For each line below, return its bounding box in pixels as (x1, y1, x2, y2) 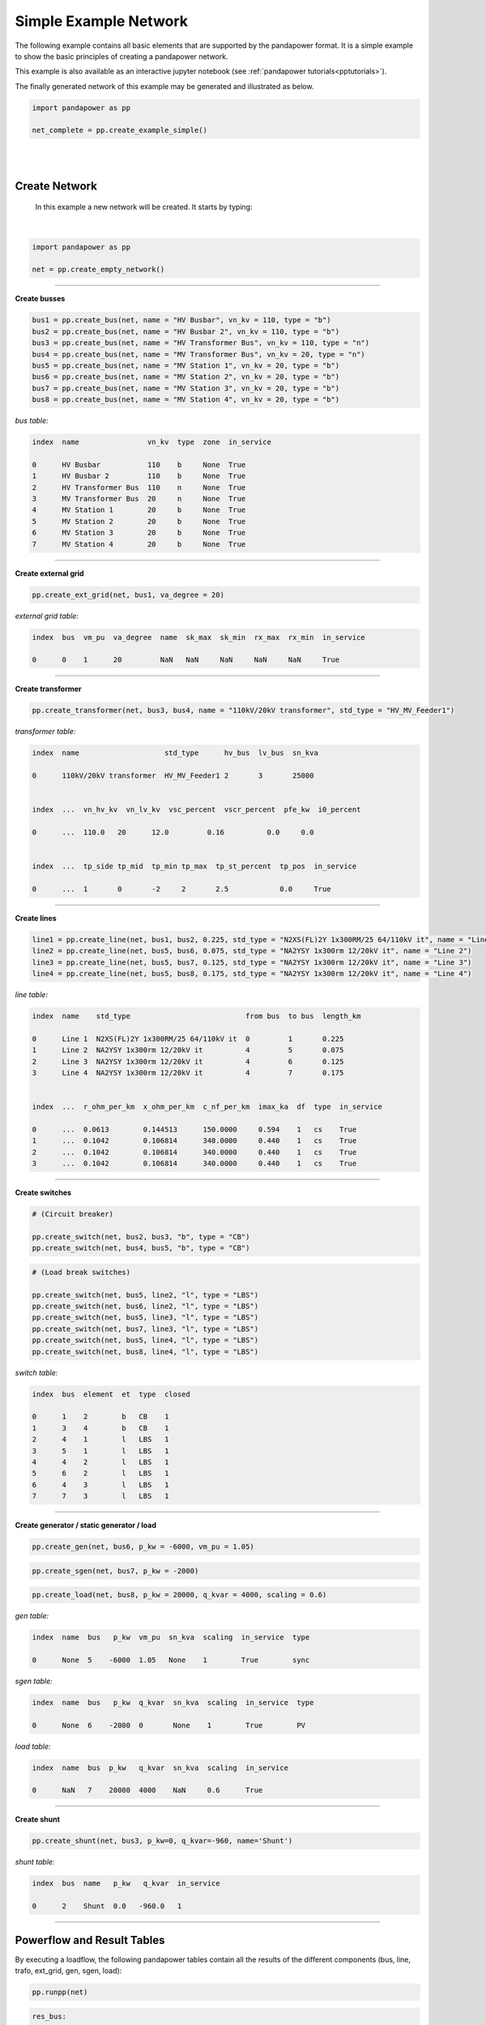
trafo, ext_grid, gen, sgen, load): (15, 1966, 122, 1976)
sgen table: (15, 1676, 53, 1686)
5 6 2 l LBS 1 (32, 1469, 169, 1478)
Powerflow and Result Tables (15, 1933, 165, 1947)
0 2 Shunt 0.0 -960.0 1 (32, 1902, 182, 1911)
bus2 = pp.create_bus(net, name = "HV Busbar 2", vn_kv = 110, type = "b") (32, 326, 340, 336)
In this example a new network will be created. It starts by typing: (35, 202, 253, 212)
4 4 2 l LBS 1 (32, 1457, 169, 1466)
